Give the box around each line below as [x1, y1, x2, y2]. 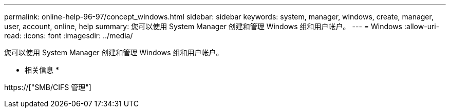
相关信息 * [25, 65, 59, 74]
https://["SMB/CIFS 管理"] [4, 83, 91, 92]
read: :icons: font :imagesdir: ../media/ [4, 31, 133, 40]
